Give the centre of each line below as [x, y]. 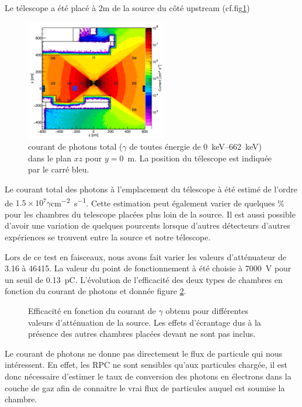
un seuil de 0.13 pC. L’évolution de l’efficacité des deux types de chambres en [144, 279]
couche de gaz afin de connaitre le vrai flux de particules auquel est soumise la [145, 387]
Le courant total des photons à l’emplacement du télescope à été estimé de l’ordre [151, 189]
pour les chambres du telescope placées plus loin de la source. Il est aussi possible [150, 214]
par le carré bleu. [59, 169]
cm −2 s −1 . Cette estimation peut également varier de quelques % [168, 202]
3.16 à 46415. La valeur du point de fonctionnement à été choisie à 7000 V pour [148, 268]
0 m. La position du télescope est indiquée [196, 158]
